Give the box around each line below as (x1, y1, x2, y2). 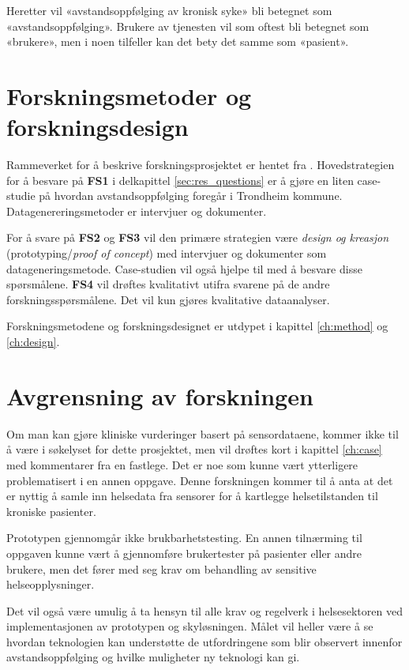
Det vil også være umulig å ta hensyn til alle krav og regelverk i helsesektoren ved (6, 602, 403, 619)
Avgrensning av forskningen (6, 379, 313, 412)
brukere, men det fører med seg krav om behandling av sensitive (6, 560, 317, 577)
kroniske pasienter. (6, 502, 96, 519)
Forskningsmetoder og (6, 79, 252, 111)
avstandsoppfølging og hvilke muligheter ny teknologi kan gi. (6, 649, 300, 665)
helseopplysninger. (6, 576, 95, 593)
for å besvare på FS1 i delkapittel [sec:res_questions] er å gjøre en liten (6, 171, 354, 188)
